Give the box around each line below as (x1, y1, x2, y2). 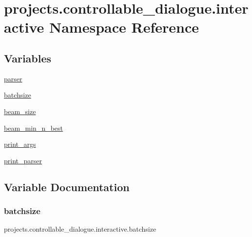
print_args (4, 139, 36, 149)
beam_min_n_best (4, 122, 63, 133)
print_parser (4, 155, 42, 165)
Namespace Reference (49, 17, 199, 37)
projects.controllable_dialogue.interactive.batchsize (4, 224, 156, 234)
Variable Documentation (4, 179, 130, 194)
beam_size (4, 106, 36, 116)
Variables (4, 50, 52, 65)
